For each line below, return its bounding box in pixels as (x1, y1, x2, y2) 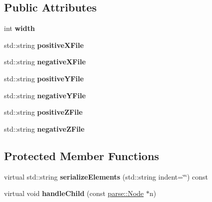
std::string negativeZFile (4, 123, 84, 134)
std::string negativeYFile (4, 90, 86, 100)
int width (4, 23, 35, 33)
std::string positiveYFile (4, 73, 84, 83)
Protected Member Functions (4, 148, 159, 163)
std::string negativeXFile (4, 56, 86, 67)
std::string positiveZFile (4, 107, 83, 117)
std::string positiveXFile (4, 39, 84, 50)
